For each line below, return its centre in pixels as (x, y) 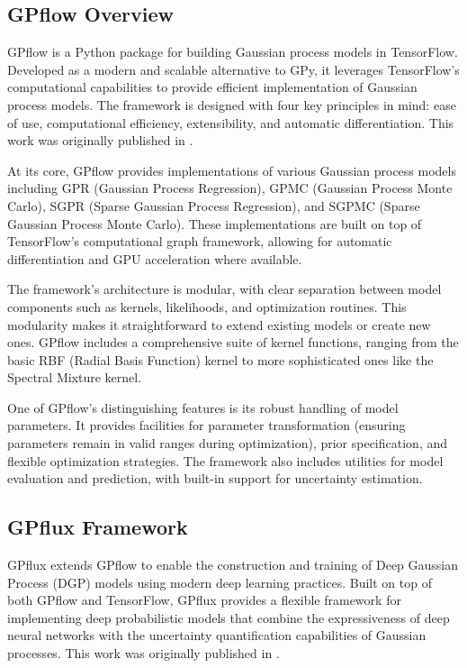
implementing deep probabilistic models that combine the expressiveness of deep (229, 617)
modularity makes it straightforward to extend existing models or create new (219, 324)
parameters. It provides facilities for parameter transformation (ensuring (207, 425)
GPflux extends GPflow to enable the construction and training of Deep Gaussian (233, 565)
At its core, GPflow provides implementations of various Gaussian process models (232, 170)
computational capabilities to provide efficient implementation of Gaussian (212, 87)
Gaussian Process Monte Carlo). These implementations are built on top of (215, 223)
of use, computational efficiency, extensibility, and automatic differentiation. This (231, 122)
